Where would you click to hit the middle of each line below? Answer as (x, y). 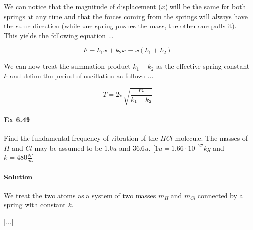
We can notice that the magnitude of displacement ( (83, 6)
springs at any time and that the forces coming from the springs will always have (126, 16)
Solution (18, 176)
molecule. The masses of (211, 138)
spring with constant (35, 205)
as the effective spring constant (203, 66)
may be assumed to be (68, 147)
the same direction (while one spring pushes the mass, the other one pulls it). (120, 26)
